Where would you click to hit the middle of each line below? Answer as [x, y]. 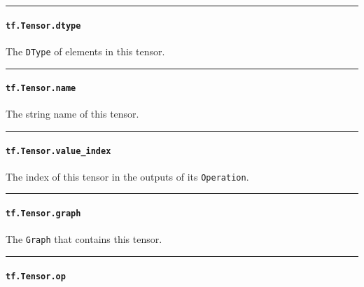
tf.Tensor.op [36, 276]
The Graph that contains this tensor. [84, 239]
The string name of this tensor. [72, 114]
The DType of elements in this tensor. [85, 51]
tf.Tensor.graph [43, 214]
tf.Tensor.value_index [58, 151]
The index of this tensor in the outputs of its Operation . [127, 176]
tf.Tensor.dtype [43, 26]
